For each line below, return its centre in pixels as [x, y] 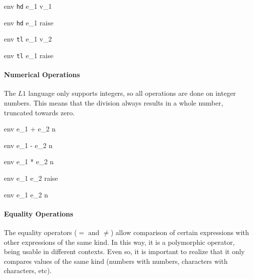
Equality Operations [39, 213]
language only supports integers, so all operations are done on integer [132, 93]
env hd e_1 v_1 [28, 6]
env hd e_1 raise [29, 22]
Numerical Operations [42, 75]
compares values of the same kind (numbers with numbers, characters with [116, 261]
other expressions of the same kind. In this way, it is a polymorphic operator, [119, 242]
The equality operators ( [41, 232]
